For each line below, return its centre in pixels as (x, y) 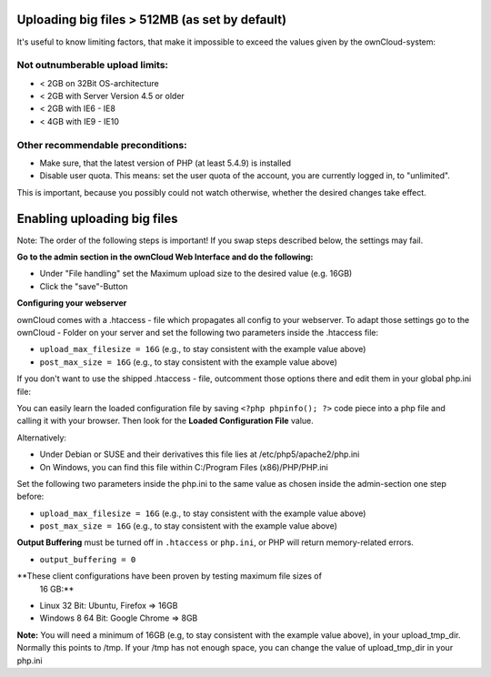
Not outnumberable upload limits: (92, 66)
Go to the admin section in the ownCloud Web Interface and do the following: (165, 257)
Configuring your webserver (72, 303)
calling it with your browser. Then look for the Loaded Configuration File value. (165, 421)
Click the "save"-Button (84, 286)
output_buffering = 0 (88, 559)
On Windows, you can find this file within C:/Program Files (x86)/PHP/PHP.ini (184, 467)
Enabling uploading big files (97, 218)
